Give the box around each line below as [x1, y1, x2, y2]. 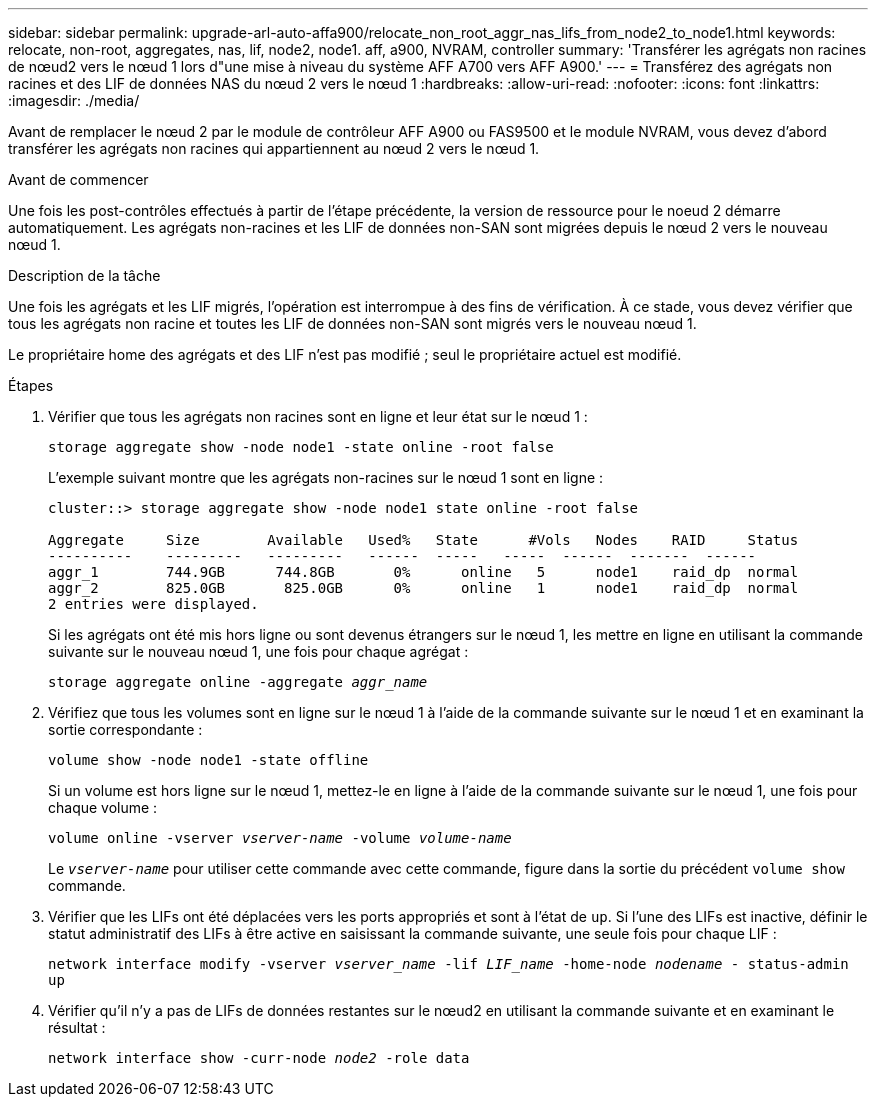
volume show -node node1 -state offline [48, 752, 369, 768]
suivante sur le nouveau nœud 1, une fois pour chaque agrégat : [48, 643, 469, 660]
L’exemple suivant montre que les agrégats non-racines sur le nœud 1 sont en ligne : [48, 469, 604, 486]
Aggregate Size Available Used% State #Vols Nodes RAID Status [48, 532, 799, 548]
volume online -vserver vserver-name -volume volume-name [48, 830, 512, 846]
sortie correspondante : [48, 721, 203, 738]
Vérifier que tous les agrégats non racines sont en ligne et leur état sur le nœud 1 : [48, 408, 588, 425]
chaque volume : [48, 799, 158, 816]
